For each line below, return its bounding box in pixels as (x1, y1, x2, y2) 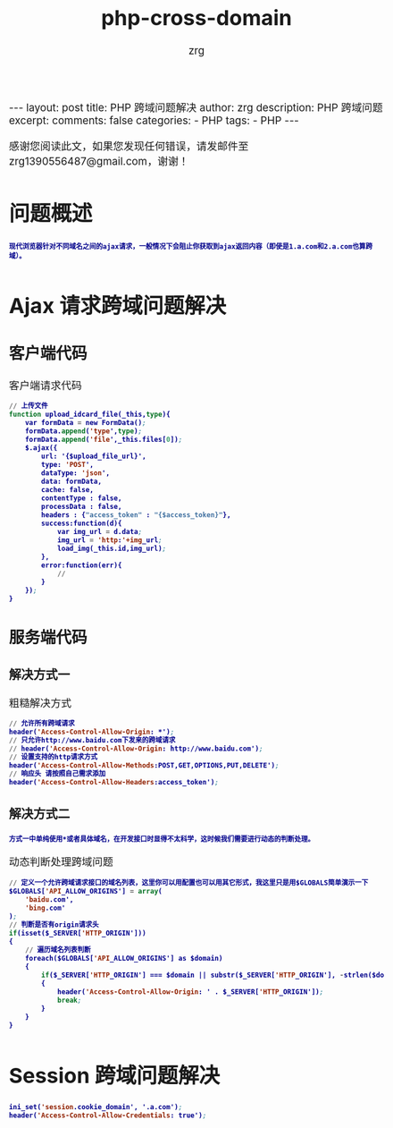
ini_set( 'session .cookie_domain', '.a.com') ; (9, 1103, 183, 1112)
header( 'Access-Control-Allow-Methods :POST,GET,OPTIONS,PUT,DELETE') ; (9, 761, 280, 770)
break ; (56, 996, 82, 1005)
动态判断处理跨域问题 (9, 855, 113, 869)
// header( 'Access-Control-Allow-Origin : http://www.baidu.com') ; (9, 744, 263, 753)
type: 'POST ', (40, 461, 94, 470)
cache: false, (40, 486, 94, 495)
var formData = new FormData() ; (24, 419, 146, 428)
